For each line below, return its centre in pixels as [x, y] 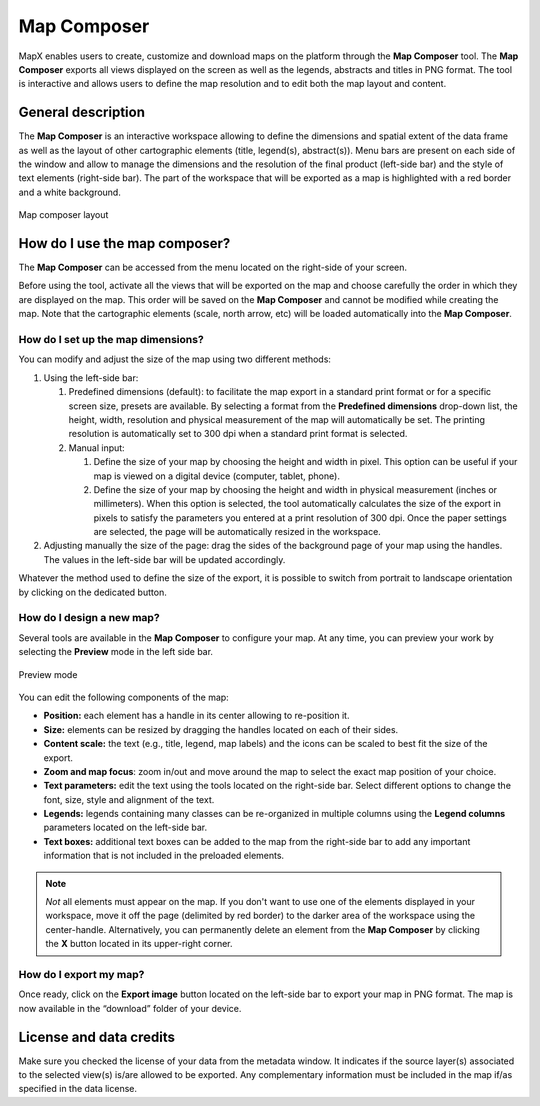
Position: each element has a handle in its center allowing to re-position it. [196, 716]
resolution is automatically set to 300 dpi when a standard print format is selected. [238, 434]
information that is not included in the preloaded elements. [164, 856]
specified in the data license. [77, 1089]
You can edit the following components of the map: [123, 697]
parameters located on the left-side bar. [125, 827]
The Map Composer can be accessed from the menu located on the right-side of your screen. [213, 267]
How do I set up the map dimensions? [111, 340]
